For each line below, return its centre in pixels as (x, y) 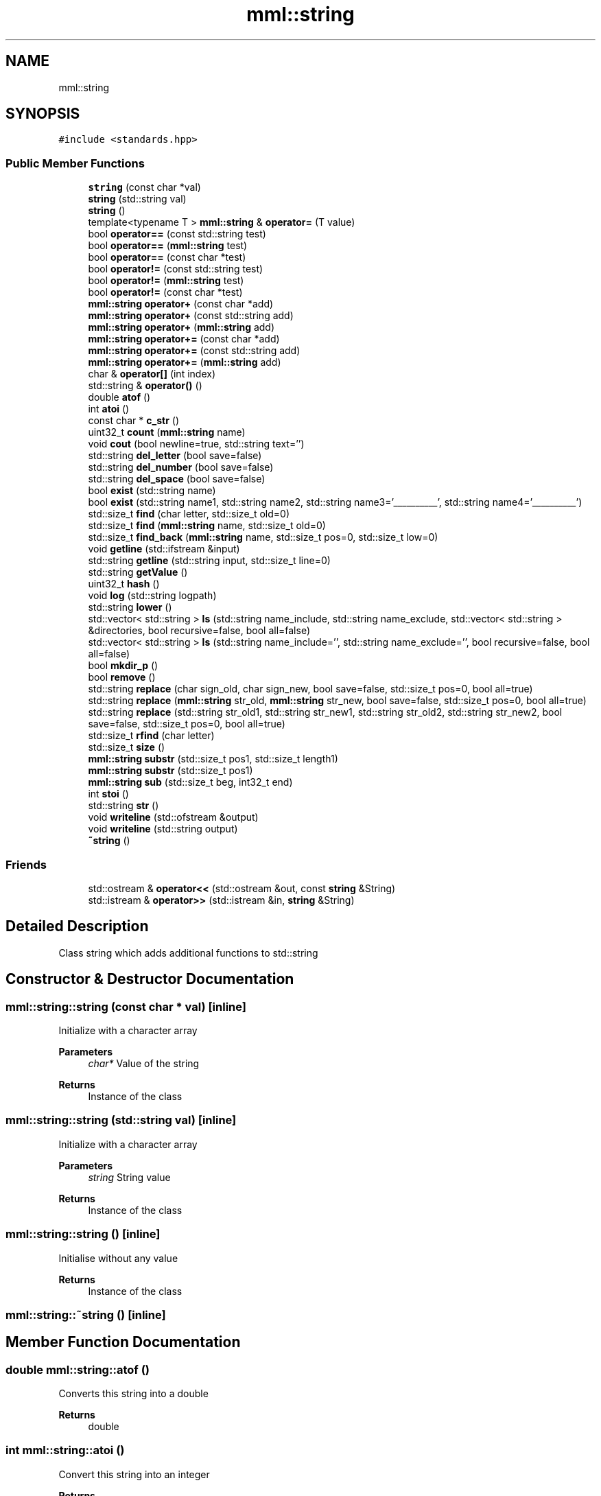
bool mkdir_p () (123, 666)
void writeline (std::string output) (163, 829)
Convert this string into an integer (134, 1474)
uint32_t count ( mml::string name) (167, 432)
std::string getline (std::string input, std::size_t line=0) (209, 561)
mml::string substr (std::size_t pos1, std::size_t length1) (213, 759)
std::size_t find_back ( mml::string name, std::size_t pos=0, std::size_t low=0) (263, 537)
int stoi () (108, 794)
